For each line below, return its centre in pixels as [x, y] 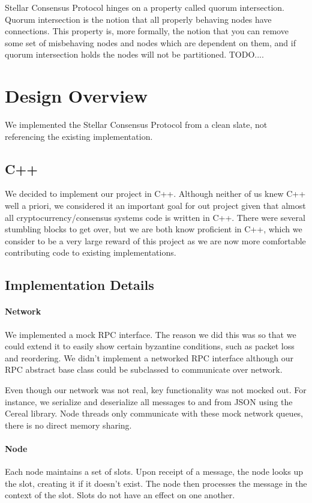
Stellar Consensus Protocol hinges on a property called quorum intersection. [145, 7]
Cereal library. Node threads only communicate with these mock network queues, [154, 413]
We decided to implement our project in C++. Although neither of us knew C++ [155, 194]
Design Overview [76, 96]
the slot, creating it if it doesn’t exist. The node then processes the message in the [156, 483]
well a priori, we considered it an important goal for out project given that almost [155, 206]
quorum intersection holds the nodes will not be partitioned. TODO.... [134, 54]
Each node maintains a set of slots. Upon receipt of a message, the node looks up [154, 471]
